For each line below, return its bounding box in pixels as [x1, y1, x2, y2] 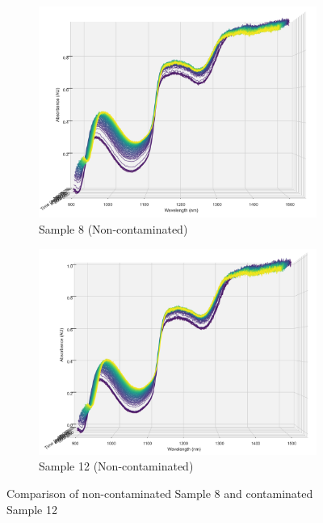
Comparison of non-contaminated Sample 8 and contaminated [6, 485, 313, 502]
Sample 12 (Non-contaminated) [39, 458, 194, 474]
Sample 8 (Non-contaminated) [39, 220, 188, 237]
